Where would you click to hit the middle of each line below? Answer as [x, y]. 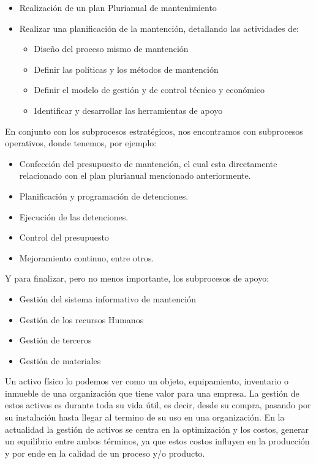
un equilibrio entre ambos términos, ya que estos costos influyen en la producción [157, 441]
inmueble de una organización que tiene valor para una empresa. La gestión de [152, 393]
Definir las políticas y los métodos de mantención [126, 69]
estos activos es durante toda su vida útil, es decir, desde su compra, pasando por [158, 405]
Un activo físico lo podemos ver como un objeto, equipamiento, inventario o [147, 381]
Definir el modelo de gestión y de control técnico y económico [149, 90]
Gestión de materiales [60, 360]
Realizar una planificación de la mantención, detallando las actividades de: [159, 28]
